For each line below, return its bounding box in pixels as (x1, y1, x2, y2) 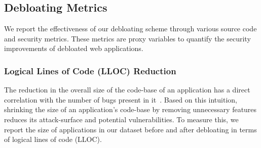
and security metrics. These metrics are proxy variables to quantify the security (4, 33, 251, 43)
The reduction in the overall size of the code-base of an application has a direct (4, 84, 250, 95)
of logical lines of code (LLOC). (4, 134, 102, 144)
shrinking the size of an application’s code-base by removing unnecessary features (4, 104, 257, 115)
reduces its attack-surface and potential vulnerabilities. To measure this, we (4, 114, 239, 124)
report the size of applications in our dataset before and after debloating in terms (4, 124, 257, 134)
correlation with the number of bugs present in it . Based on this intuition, (4, 94, 237, 105)
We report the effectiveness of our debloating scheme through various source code (4, 23, 257, 34)
